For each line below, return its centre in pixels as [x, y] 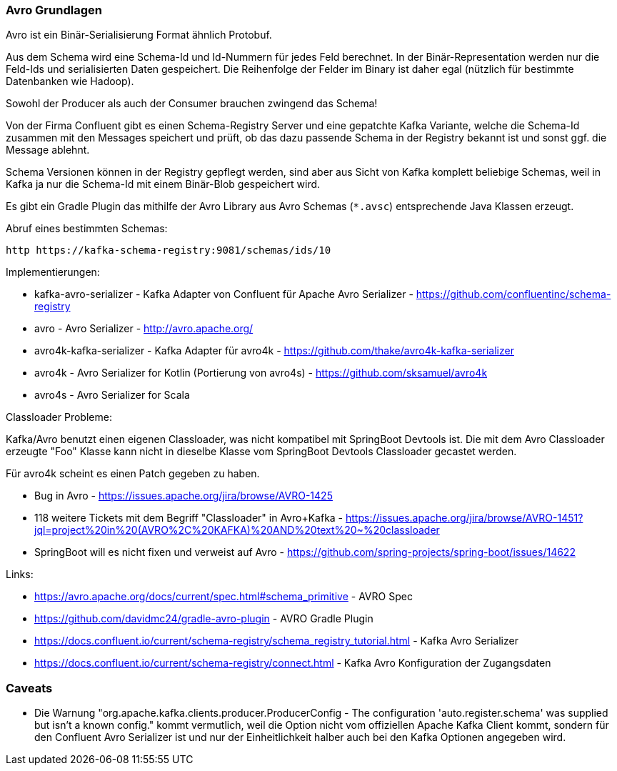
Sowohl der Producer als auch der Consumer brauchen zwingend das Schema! [192, 104]
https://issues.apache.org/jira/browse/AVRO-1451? [465, 518]
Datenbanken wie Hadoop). [70, 81]
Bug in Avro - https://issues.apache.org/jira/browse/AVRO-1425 [184, 496]
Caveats [29, 688]
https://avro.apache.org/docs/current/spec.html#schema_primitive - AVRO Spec [224, 597]
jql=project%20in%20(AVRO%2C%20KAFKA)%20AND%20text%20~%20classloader [237, 530]
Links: [20, 574]
